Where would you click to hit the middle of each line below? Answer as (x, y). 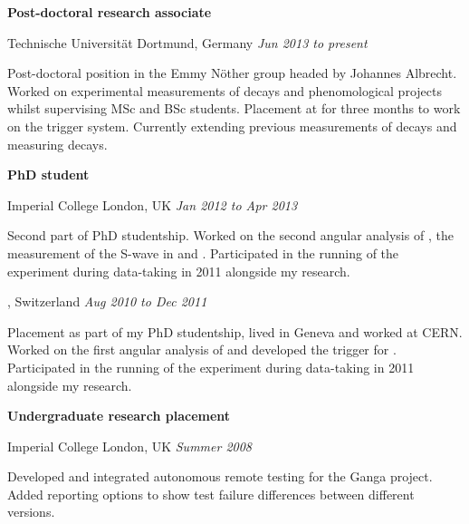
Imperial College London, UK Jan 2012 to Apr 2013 (153, 204)
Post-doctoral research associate (110, 12)
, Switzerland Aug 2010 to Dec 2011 (107, 301)
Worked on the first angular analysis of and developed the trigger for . (202, 349)
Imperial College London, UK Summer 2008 (130, 446)
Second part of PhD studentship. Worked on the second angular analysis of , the (230, 235)
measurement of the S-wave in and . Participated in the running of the (203, 252)
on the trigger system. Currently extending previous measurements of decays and (232, 126)
